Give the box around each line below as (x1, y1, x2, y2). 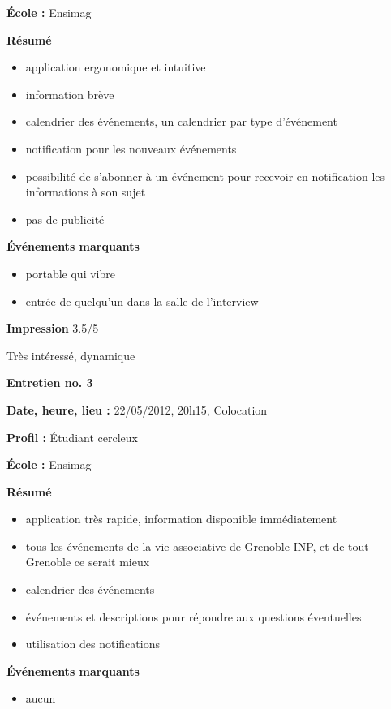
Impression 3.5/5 (6, 320, 99, 337)
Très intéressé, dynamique (6, 346, 135, 363)
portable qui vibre (25, 264, 115, 281)
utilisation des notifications (25, 635, 160, 652)
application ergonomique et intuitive (25, 58, 206, 75)
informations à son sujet (25, 183, 146, 200)
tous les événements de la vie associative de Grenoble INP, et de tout (25, 537, 369, 554)
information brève (25, 85, 114, 102)
